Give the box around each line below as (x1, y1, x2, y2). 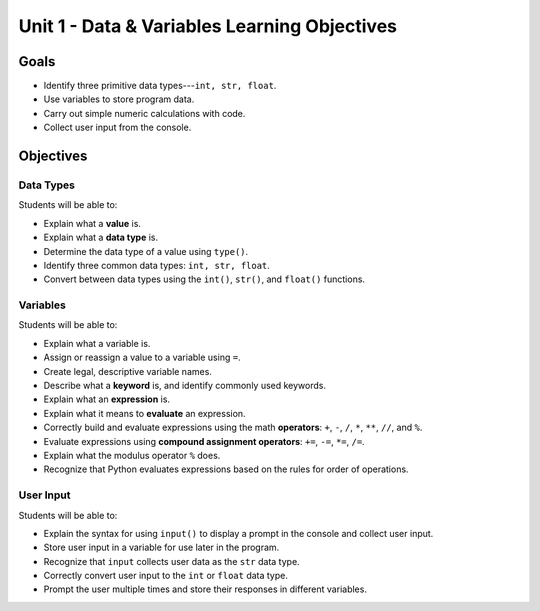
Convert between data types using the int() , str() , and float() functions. (43, 273, 365, 285)
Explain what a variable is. (43, 337, 151, 349)
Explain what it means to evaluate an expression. (43, 407, 246, 419)
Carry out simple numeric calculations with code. (43, 107, 246, 119)
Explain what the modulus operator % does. (43, 450, 221, 461)
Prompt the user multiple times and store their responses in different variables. (43, 583, 367, 595)
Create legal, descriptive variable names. (43, 365, 212, 377)
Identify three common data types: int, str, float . (43, 259, 270, 271)
